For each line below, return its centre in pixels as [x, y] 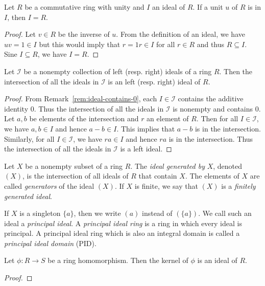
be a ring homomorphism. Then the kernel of [118, 260]
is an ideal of [217, 260]
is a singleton [40, 213]
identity [16, 108]
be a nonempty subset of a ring [74, 166]
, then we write [97, 213]
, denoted [228, 166]
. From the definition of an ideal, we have [180, 34]
